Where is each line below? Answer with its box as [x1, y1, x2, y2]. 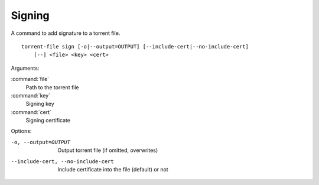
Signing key [25, 100, 54, 108]
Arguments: [11, 64, 40, 72]
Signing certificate [25, 117, 71, 124]
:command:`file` [11, 76, 50, 83]
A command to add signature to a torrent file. [11, 30, 121, 37]
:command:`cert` [11, 108, 51, 115]
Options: [11, 128, 32, 135]
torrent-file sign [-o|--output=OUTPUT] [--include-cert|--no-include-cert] [21, 43, 249, 50]
